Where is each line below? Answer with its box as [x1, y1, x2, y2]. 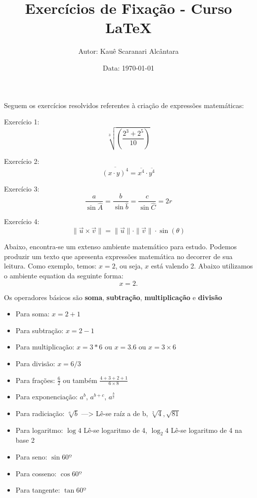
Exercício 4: [4, 216, 40, 227]
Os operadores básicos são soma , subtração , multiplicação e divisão [4, 292, 222, 302]
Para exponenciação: [15, 391, 78, 402]
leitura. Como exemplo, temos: [4, 261, 97, 271]
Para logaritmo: [15, 424, 63, 435]
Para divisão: [15, 358, 55, 368]
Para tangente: [15, 485, 60, 495]
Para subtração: [15, 325, 64, 335]
